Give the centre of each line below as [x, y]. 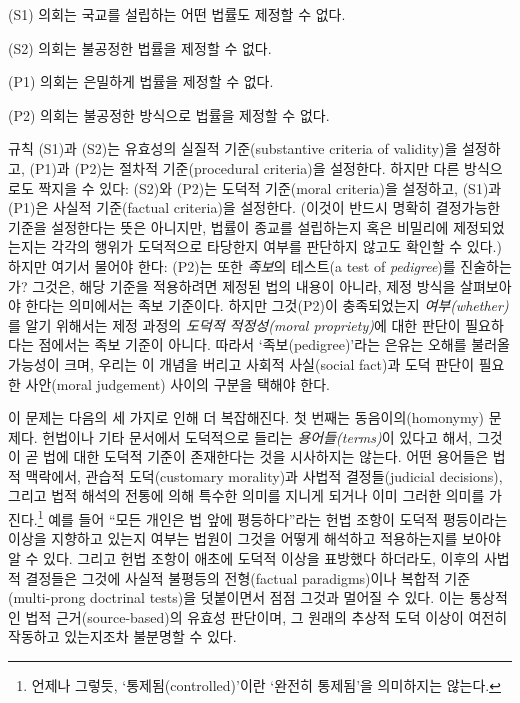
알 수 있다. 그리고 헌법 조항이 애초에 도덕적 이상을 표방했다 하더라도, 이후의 [244, 557]
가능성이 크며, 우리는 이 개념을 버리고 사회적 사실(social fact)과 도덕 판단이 [241, 363]
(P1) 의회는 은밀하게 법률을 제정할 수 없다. [141, 81]
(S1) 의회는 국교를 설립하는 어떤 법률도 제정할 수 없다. [177, 14]
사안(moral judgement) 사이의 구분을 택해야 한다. [177, 383]
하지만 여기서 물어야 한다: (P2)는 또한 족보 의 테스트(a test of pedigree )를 [232, 265]
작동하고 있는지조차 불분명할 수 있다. [122, 636]
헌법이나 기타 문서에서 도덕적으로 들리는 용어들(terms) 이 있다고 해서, [257, 436]
